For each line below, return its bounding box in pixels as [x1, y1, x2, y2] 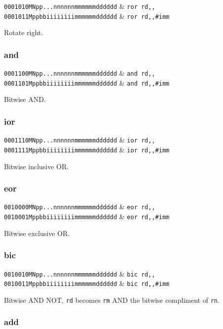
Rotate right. [4, 27, 43, 38]
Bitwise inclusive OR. [4, 161, 69, 171]
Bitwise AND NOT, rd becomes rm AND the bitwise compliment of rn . [4, 294, 220, 305]
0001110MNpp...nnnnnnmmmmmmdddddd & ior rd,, [4, 135, 155, 145]
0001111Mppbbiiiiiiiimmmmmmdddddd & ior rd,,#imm [4, 144, 170, 154]
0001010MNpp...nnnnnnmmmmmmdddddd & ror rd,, [4, 1, 155, 11]
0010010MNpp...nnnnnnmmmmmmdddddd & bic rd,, [4, 268, 155, 279]
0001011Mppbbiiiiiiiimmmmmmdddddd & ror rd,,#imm [4, 10, 170, 21]
